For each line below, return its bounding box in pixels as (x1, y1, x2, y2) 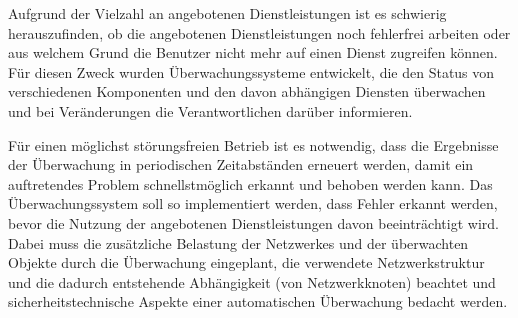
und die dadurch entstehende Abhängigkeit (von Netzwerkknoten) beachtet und (8, 271, 496, 292)
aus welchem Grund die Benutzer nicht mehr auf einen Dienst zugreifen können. (8, 42, 498, 63)
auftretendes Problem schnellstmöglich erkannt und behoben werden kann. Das (8, 173, 493, 194)
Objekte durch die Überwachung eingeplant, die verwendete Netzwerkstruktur (8, 252, 485, 273)
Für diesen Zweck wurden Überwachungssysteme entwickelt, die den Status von (8, 61, 495, 82)
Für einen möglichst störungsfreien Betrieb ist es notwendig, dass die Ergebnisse (8, 134, 499, 155)
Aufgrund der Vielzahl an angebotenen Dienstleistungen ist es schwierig (8, 3, 447, 23)
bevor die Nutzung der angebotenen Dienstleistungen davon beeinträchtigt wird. (8, 212, 499, 233)
